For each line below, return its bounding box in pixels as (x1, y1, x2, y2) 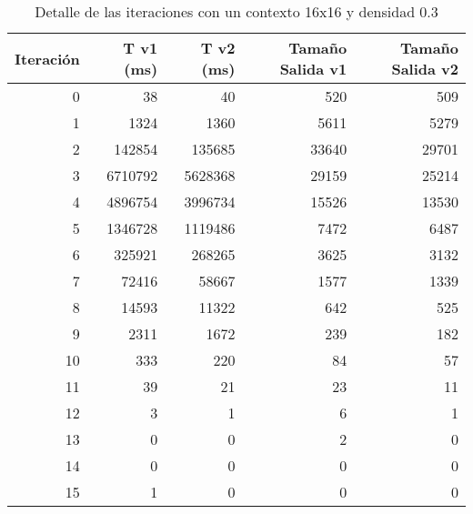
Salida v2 (391, 58, 458, 79)
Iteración (15, 47, 80, 69)
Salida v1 (279, 58, 347, 79)
